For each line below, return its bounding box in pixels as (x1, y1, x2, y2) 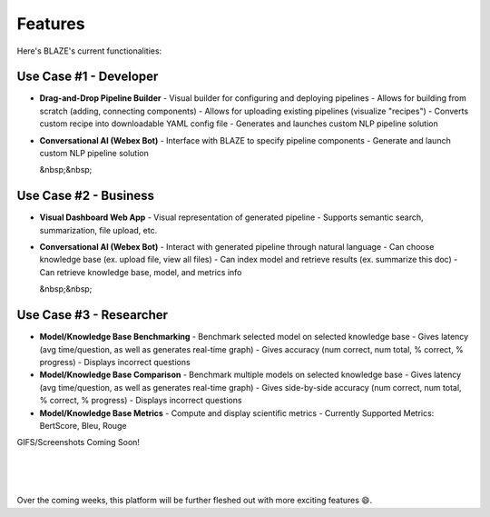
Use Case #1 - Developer (16, 69, 159, 85)
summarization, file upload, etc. (39, 224, 158, 235)
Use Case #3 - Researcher (16, 307, 168, 323)
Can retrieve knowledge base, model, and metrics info (39, 266, 242, 277)
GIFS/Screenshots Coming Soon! (16, 437, 141, 448)
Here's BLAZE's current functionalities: (16, 45, 162, 56)
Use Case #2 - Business (16, 188, 154, 204)
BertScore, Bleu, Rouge (39, 420, 127, 431)
